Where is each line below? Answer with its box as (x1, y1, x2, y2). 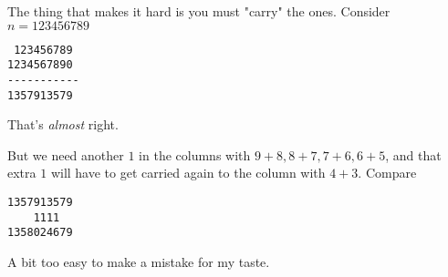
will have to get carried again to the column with (50, 163, 326, 182)
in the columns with (139, 145, 251, 164)
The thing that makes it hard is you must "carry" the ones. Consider (7, 2, 391, 20)
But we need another (7, 145, 124, 164)
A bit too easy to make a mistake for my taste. (7, 251, 270, 271)
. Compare (358, 163, 417, 182)
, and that (385, 145, 442, 164)
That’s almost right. (7, 115, 119, 134)
